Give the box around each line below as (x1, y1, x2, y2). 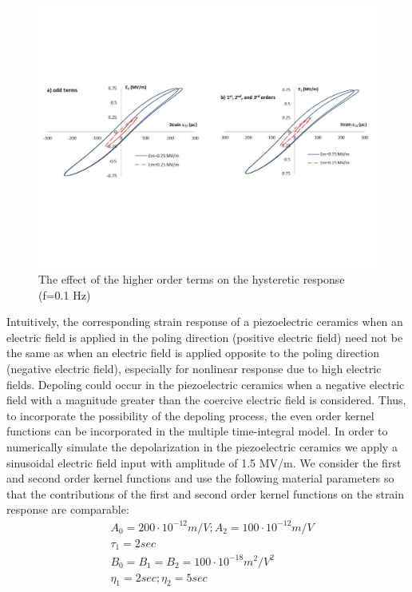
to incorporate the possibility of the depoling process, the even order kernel (6, 407, 374, 423)
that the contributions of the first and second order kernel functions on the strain (6, 485, 405, 502)
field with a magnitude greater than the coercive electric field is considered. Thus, (6, 391, 406, 408)
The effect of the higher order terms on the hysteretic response (38, 271, 345, 288)
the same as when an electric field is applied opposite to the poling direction (6, 344, 380, 361)
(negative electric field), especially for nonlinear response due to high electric (6, 360, 382, 377)
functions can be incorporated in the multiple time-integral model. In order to (6, 423, 388, 439)
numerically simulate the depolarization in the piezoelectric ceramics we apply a (6, 439, 398, 455)
